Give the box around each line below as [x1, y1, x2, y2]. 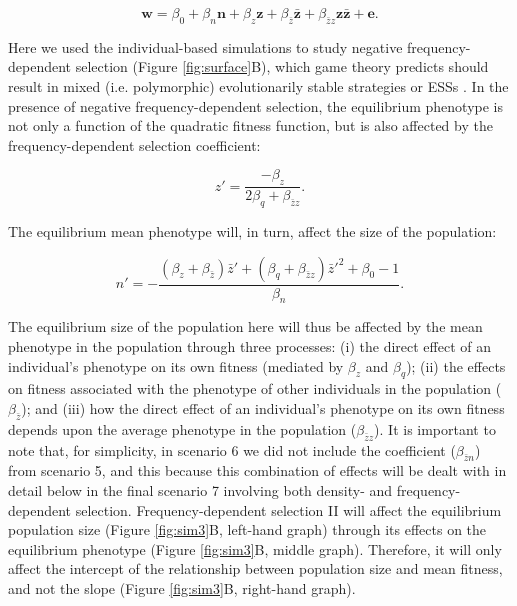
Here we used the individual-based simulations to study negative [8, 36, 403, 57]
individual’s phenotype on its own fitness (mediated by [8, 355, 344, 376]
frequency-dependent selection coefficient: [8, 134, 261, 155]
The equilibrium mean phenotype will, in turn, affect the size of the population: [8, 220, 497, 241]
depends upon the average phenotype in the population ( [8, 418, 357, 439]
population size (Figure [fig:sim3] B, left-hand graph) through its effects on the [8, 519, 487, 540]
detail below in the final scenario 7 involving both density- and [8, 479, 393, 500]
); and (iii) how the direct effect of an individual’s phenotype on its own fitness [21, 397, 505, 418]
